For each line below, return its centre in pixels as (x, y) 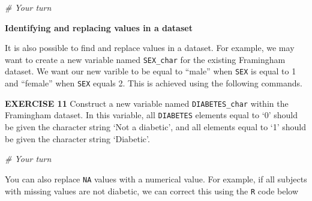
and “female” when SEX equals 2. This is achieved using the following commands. (154, 83)
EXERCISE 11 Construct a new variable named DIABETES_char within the (147, 103)
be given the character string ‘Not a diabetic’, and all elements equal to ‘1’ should (156, 127)
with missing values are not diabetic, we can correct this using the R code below (152, 190)
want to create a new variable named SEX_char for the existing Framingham (145, 59)
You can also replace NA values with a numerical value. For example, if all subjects (156, 178)
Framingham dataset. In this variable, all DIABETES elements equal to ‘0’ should (151, 115)
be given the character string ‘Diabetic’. (77, 138)
